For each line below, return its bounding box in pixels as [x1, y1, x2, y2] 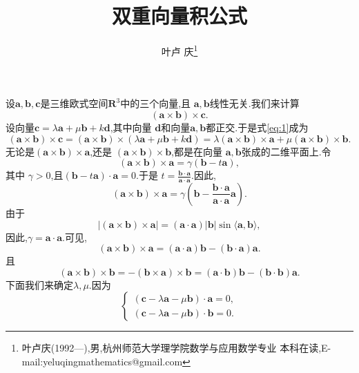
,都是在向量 [171, 144, 222, 158]
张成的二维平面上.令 [241, 144, 331, 158]
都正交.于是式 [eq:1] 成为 [206, 119, 309, 134]
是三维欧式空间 [40, 96, 108, 111]
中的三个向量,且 [120, 96, 191, 111]
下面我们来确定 [6, 277, 73, 291]
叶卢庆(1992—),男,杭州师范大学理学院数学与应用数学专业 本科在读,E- [21, 341, 331, 355]
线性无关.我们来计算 [209, 96, 300, 111]
